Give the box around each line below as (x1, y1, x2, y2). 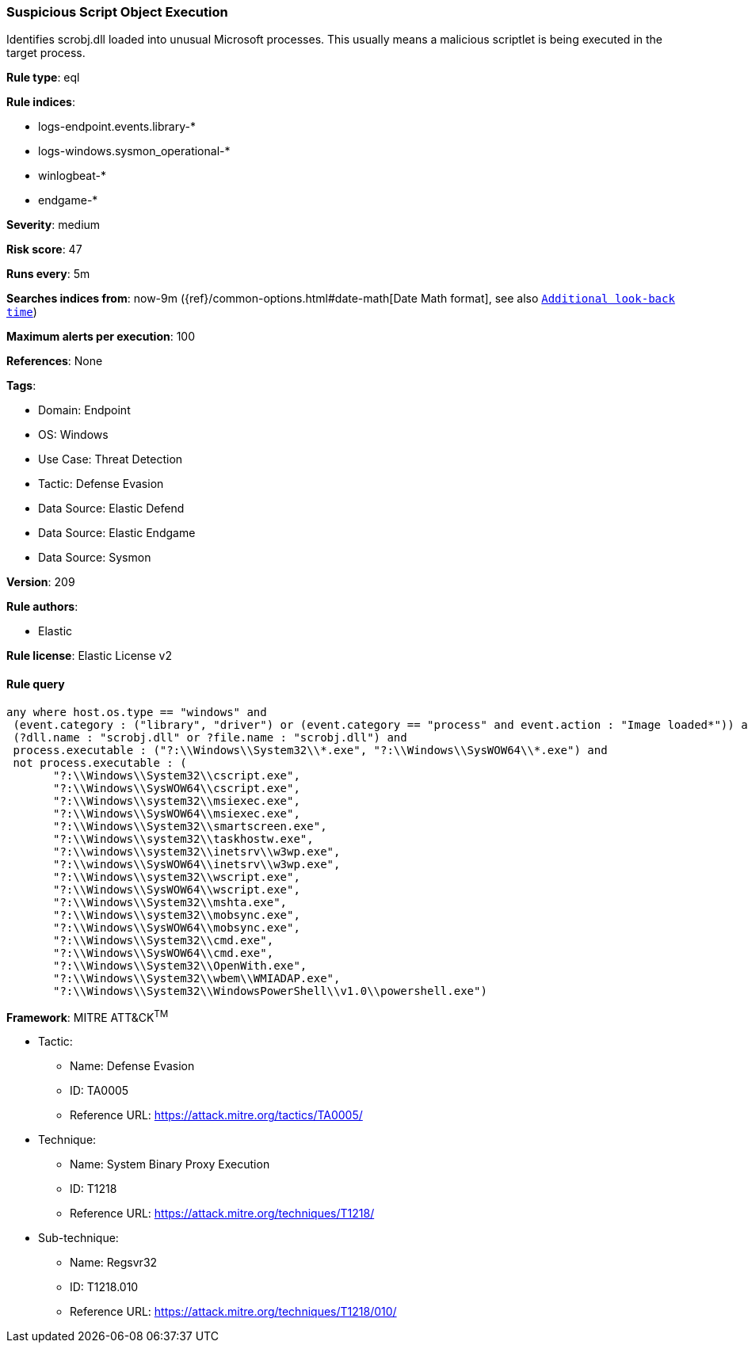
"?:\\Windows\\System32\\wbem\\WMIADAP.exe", (53, 971, 341, 985)
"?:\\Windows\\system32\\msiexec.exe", (53, 794, 300, 807)
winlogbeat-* (38, 169, 106, 183)
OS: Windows (38, 428, 109, 442)
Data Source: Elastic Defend (38, 501, 185, 516)
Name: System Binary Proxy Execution (70, 1157, 270, 1172)
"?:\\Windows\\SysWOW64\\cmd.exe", (53, 946, 274, 959)
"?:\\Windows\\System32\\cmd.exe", (53, 933, 274, 947)
